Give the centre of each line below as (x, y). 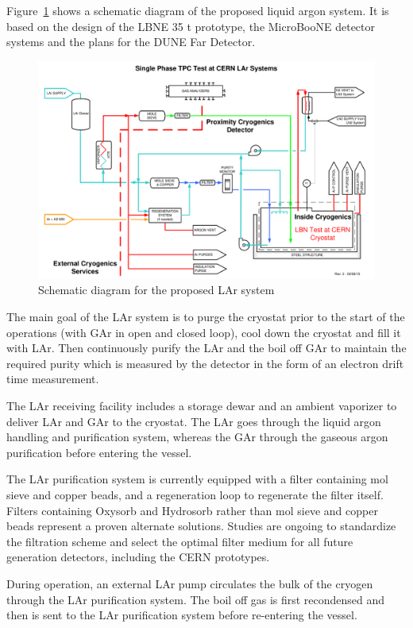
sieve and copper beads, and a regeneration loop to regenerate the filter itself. (195, 495)
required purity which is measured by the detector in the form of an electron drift (205, 363)
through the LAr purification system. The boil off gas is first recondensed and (196, 599)
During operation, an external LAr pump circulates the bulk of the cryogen (190, 583)
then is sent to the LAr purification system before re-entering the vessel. (182, 615)
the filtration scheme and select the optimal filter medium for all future (180, 541)
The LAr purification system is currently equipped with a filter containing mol (197, 479)
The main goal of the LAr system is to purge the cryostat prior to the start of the (206, 317)
